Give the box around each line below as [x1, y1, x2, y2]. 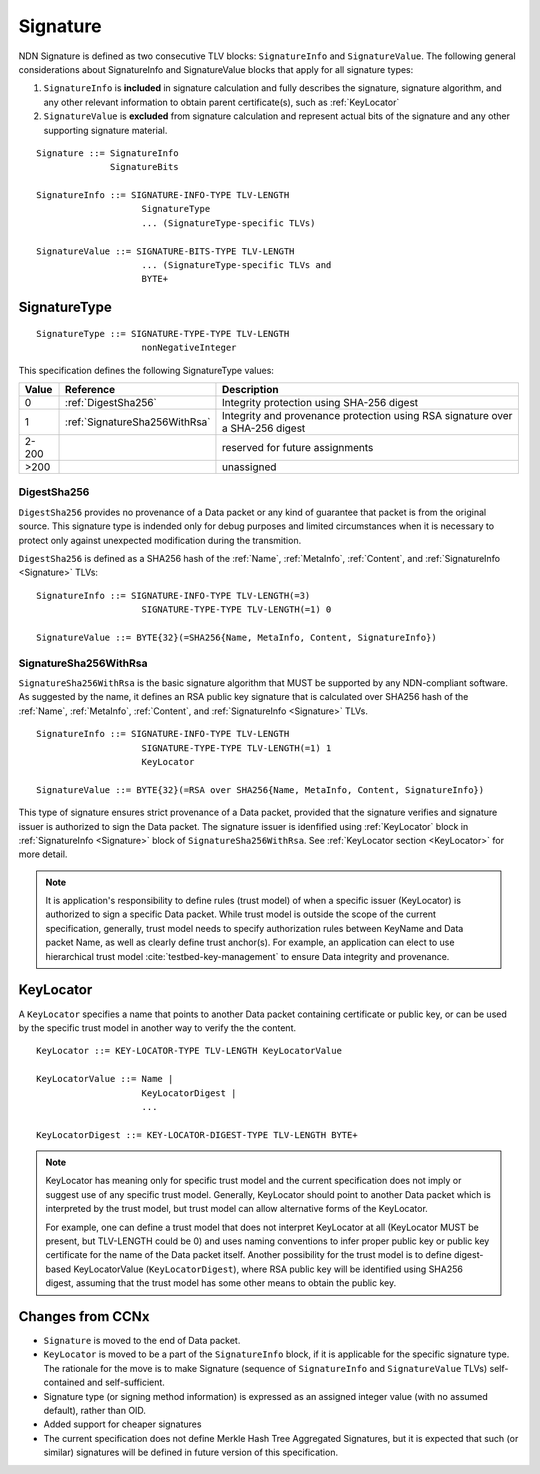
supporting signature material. [43, 124, 168, 136]
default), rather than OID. [43, 1405, 147, 1417]
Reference [65, 382, 116, 396]
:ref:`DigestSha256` [65, 395, 157, 409]
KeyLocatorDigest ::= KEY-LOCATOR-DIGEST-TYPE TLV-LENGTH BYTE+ [36, 1129, 359, 1140]
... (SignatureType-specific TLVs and [141, 260, 332, 271]
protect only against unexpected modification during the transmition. [18, 534, 302, 546]
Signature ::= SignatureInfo [36, 147, 179, 159]
